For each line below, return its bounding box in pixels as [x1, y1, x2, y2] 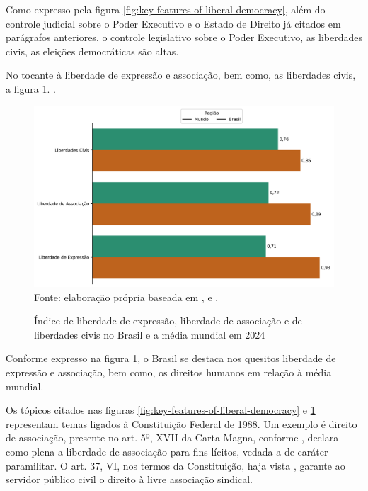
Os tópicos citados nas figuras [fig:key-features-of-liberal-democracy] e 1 [6, 402, 316, 417]
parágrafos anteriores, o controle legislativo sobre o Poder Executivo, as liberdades [6, 30, 362, 45]
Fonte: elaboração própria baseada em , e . [34, 289, 219, 304]
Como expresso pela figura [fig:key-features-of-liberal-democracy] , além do [6, 2, 326, 16]
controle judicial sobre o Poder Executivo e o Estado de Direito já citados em [6, 16, 341, 30]
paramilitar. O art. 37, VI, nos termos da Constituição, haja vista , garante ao [6, 458, 345, 473]
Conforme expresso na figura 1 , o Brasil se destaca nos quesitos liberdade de [6, 351, 336, 366]
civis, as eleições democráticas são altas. [6, 43, 179, 58]
